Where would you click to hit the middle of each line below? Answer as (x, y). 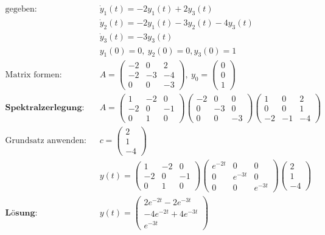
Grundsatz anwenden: (46, 141)
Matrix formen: (33, 75)
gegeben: (21, 9)
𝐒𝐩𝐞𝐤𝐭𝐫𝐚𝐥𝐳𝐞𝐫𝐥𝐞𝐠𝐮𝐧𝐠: (45, 108)
